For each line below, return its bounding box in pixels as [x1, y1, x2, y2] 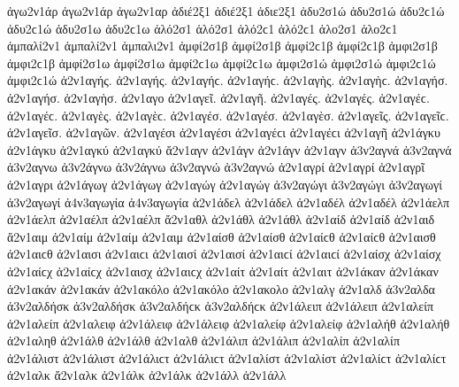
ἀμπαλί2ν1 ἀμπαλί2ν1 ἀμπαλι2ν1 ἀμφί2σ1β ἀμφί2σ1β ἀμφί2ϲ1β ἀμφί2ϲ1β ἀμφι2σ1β [7, 36, 438, 55]
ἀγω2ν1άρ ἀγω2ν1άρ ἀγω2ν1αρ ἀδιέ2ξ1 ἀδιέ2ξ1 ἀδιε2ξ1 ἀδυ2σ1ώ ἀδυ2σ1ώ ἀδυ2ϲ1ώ [7, 2, 445, 19]
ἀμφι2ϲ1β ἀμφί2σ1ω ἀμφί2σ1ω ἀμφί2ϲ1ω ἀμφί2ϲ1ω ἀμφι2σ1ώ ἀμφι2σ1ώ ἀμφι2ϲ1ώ [7, 53, 436, 72]
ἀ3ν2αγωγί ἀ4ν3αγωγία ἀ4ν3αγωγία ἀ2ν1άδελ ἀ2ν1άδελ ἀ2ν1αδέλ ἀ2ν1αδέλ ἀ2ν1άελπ [7, 192, 450, 211]
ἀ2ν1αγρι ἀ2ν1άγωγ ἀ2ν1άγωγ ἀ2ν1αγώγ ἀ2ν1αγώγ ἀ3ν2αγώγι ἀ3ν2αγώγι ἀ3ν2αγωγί [7, 174, 442, 193]
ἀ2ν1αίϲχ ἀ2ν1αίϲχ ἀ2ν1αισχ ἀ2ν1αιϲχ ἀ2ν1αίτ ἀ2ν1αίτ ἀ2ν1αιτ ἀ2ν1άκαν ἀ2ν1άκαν [7, 261, 439, 280]
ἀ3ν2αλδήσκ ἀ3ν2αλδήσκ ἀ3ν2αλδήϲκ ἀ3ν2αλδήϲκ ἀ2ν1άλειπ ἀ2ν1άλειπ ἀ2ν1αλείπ [7, 297, 434, 315]
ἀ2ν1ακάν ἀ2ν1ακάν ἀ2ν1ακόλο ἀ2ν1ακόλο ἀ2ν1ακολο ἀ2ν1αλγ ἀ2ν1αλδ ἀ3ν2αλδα [7, 279, 435, 298]
